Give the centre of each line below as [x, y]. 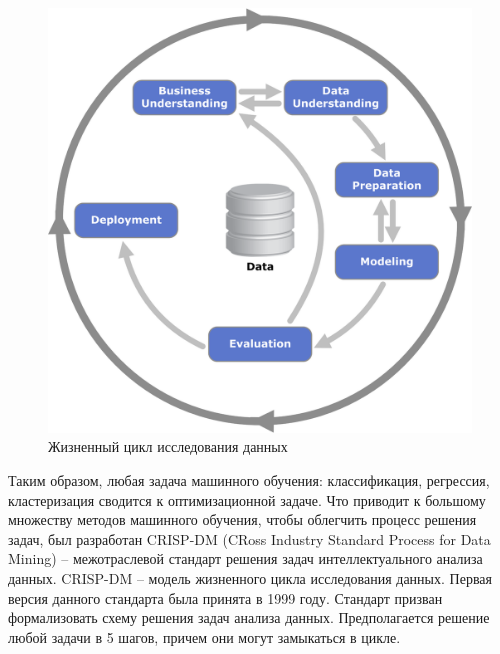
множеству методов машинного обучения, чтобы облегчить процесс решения [242, 519]
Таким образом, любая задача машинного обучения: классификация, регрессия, [249, 480]
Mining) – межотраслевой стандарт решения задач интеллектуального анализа [245, 558]
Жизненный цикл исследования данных [168, 446]
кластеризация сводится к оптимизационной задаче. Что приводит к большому [247, 499]
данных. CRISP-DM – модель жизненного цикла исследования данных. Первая [250, 577]
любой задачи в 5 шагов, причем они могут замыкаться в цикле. [204, 636]
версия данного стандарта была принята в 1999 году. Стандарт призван [225, 597]
